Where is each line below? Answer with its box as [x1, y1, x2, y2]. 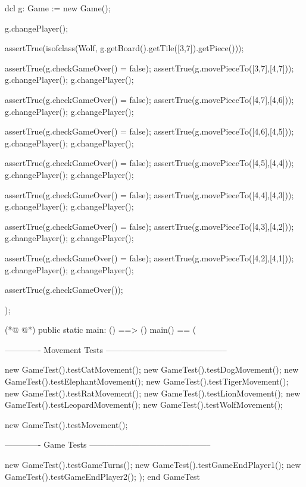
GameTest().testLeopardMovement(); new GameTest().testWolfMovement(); [5, 398, 283, 411]
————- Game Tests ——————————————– [5, 438, 211, 451]
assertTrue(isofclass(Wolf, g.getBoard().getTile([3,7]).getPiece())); [5, 42, 244, 54]
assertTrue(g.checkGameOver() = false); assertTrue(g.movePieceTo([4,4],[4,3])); [5, 188, 294, 201]
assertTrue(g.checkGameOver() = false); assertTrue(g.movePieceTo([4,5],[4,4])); [5, 157, 294, 169]
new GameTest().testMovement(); [5, 418, 128, 430]
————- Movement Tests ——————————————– [5, 343, 227, 355]
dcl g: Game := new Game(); [5, 2, 111, 14]
